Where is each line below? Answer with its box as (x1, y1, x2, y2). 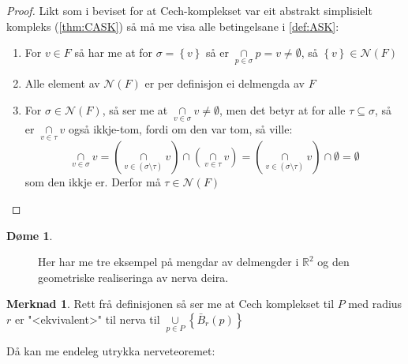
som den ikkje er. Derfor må (24, 174, 161, 190)
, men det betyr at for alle (219, 102, 346, 118)
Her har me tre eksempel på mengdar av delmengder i (38, 253, 299, 270)
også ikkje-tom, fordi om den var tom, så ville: (68, 121, 293, 137)
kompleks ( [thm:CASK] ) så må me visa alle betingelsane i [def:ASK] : (6, 17, 339, 34)
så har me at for (74, 44, 153, 61)
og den (317, 253, 350, 270)
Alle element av (24, 75, 100, 92)
